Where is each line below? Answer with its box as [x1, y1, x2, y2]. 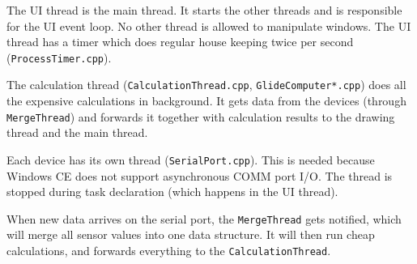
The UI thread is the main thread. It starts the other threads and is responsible [6, 2, 402, 18]
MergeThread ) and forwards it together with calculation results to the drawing [6, 108, 395, 125]
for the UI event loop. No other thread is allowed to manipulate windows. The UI [6, 17, 411, 34]
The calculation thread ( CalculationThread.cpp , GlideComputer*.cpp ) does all [6, 76, 406, 93]
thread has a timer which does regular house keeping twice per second [6, 33, 354, 50]
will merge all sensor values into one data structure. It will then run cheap [6, 226, 375, 243]
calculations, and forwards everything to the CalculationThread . [6, 242, 331, 259]
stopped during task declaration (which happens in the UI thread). [6, 183, 338, 200]
